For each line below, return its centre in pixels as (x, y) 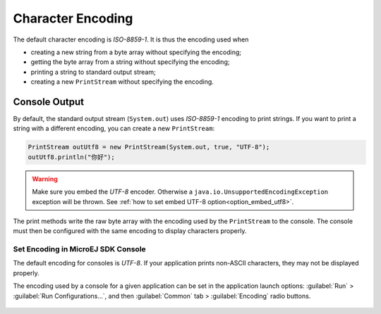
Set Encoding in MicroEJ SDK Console (79, 249)
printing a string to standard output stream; (93, 72)
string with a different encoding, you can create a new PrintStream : (114, 128)
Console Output (49, 102)
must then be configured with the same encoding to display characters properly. (130, 231)
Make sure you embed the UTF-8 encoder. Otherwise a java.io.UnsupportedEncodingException (180, 192)
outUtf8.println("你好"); (72, 157)
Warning (45, 179)
